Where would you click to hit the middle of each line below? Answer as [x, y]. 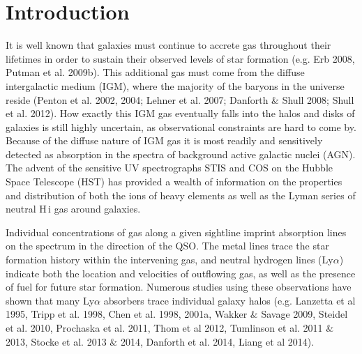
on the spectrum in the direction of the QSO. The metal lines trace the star [167, 246]
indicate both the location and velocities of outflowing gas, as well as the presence [181, 273]
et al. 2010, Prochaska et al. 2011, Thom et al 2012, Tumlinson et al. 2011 [164, 328]
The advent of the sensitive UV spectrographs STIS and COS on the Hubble [169, 168]
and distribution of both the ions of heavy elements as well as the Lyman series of [181, 195]
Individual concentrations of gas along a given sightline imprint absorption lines [176, 232]
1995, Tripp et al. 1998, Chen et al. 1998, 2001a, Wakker [127, 314]
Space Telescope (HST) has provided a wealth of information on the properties [174, 182]
